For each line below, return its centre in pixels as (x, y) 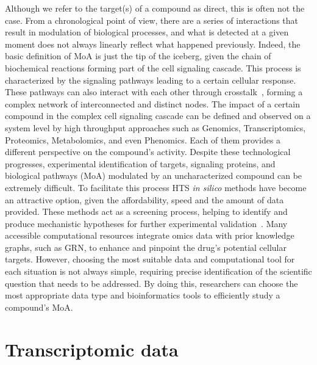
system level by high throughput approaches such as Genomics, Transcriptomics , (155, 127)
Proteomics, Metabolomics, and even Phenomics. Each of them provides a (143, 139)
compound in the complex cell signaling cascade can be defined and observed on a (158, 116)
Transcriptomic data (92, 349)
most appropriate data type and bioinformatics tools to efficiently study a (143, 295)
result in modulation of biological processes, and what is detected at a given (147, 32)
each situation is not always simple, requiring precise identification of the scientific (158, 271)
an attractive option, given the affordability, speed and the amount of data (144, 199)
